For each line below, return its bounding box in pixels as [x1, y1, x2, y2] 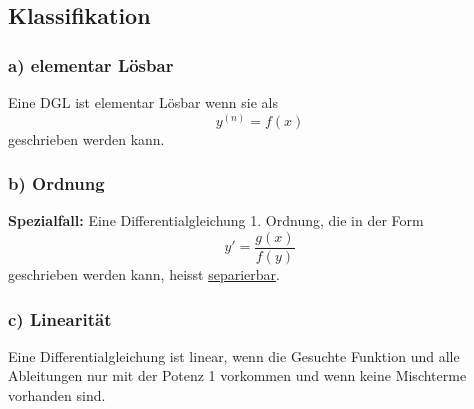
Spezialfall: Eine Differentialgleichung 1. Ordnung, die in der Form [8, 210, 424, 231]
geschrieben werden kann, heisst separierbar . [8, 264, 280, 285]
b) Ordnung [8, 171, 105, 196]
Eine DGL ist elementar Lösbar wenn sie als [8, 92, 278, 112]
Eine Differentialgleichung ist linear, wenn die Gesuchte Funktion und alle [8, 345, 460, 366]
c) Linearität [8, 306, 112, 331]
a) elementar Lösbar [8, 52, 174, 77]
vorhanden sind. [8, 385, 106, 406]
